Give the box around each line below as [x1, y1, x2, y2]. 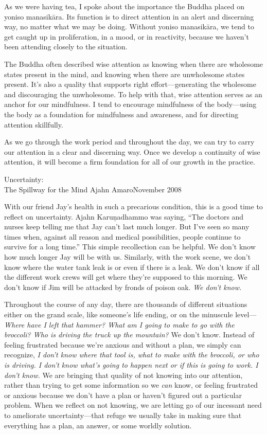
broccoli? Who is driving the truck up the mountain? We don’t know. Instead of [4, 329, 255, 340]
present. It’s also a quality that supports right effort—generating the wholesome [4, 79, 256, 89]
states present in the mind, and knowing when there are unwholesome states [4, 68, 245, 79]
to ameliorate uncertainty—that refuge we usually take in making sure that [4, 409, 242, 420]
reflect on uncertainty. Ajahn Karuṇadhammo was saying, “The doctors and [4, 211, 244, 222]
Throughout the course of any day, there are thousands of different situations [4, 299, 247, 310]
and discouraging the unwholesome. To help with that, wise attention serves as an [4, 88, 262, 99]
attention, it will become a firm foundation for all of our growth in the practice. [4, 156, 255, 167]
